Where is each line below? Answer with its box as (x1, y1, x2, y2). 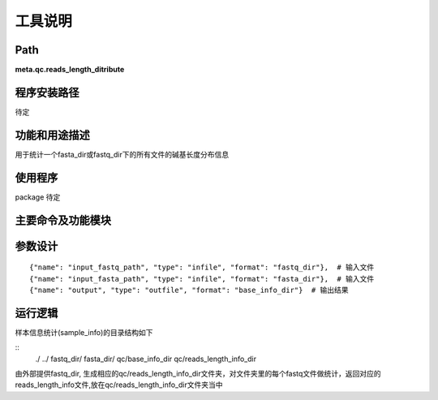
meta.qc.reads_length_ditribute (15, 65, 125, 75)
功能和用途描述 (15, 128, 90, 142)
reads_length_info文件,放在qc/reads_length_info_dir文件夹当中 (15, 380, 223, 389)
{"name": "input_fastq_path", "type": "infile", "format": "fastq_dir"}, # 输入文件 (29, 263, 375, 272)
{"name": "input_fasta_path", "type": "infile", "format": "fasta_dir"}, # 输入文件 (29, 274, 375, 283)
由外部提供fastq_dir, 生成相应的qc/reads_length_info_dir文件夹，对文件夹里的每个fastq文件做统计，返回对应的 (15, 369, 381, 379)
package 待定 (15, 191, 61, 202)
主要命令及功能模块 (15, 213, 111, 227)
